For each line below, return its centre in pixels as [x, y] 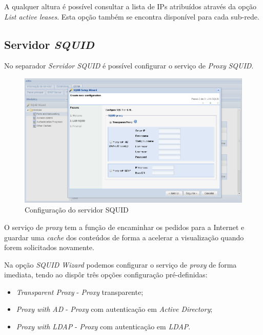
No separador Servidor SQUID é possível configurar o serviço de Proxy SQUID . [129, 66]
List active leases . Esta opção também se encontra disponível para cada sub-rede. [132, 16]
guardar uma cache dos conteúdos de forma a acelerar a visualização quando [124, 237]
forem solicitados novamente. [49, 247]
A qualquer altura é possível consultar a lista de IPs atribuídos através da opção [130, 6]
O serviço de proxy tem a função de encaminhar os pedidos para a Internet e [124, 227]
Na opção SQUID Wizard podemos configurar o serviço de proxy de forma [120, 264]
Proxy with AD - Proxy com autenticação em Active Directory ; [114, 309]
